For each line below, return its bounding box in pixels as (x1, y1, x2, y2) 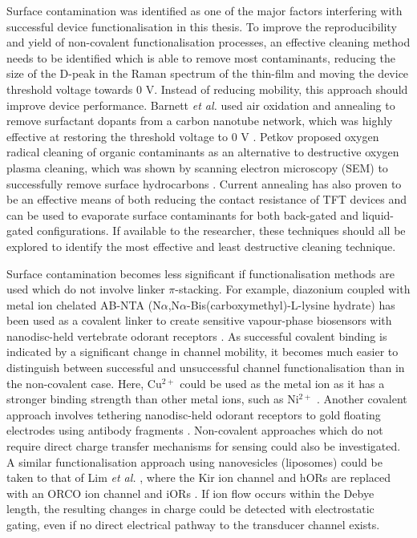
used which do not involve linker (6, 281, 165, 297)
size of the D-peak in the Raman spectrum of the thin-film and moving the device (6, 65, 409, 82)
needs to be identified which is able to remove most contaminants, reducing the (6, 49, 395, 66)
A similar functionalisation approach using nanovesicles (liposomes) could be (6, 453, 383, 470)
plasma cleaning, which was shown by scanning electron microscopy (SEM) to (6, 159, 388, 176)
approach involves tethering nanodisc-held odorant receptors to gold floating (6, 406, 381, 423)
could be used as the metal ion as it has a (180, 374, 385, 391)
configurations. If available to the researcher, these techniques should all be (37, 222, 406, 239)
